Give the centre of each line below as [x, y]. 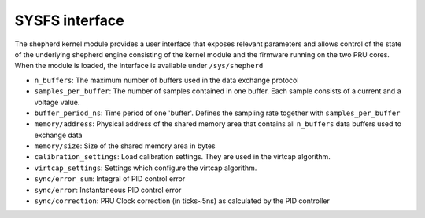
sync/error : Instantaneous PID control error [108, 190]
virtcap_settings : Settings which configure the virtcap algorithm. [146, 168]
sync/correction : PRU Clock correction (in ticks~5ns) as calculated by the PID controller [182, 201]
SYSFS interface [70, 20]
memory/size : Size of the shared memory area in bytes [125, 146]
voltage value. [57, 102]
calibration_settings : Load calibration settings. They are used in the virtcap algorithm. [182, 157]
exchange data [58, 135]
